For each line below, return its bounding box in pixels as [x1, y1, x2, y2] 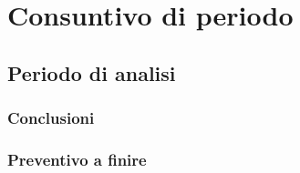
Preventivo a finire [7, 148, 147, 170]
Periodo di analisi [7, 58, 176, 86]
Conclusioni [7, 107, 95, 129]
